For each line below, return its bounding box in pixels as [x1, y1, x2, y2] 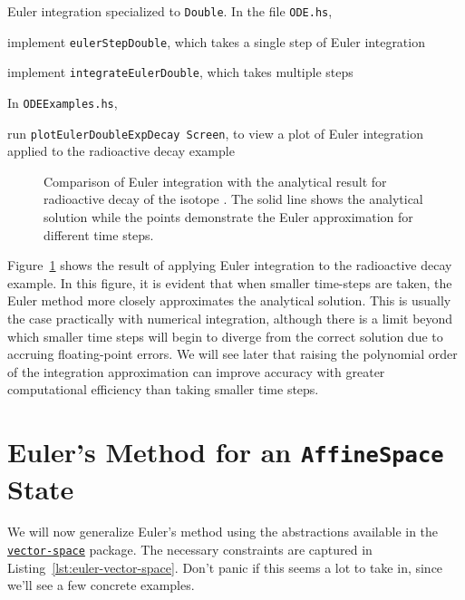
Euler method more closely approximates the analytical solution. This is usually [7, 291, 451, 310]
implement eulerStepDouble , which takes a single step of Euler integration [7, 32, 425, 51]
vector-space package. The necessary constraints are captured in [7, 540, 373, 559]
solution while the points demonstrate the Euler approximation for [44, 208, 413, 227]
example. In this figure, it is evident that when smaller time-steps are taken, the [7, 273, 452, 292]
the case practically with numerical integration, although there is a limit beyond [7, 309, 453, 328]
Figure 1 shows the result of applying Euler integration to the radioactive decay [7, 256, 452, 275]
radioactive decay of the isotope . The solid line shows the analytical [44, 189, 423, 208]
